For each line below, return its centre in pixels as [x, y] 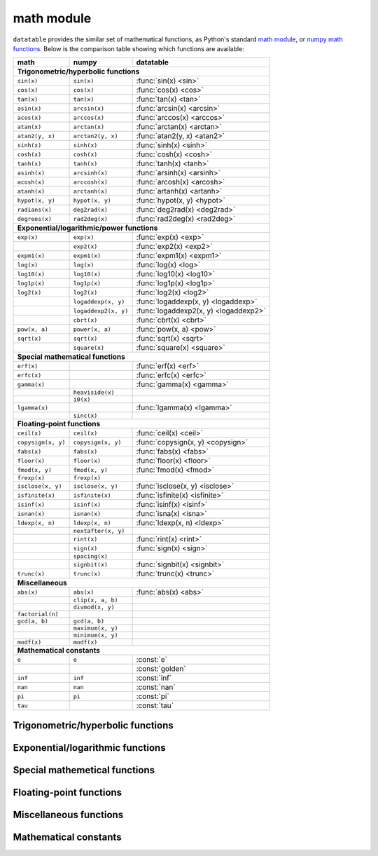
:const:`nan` [156, 687]
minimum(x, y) [96, 636]
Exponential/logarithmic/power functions [87, 228]
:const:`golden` [161, 669]
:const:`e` [152, 660]
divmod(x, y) [94, 607]
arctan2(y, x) [96, 136]
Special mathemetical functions [84, 770]
